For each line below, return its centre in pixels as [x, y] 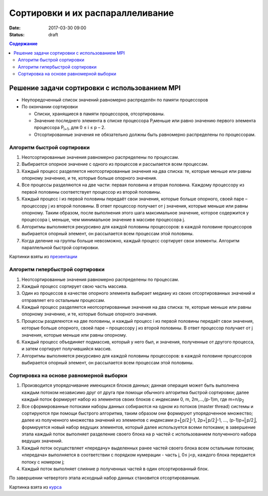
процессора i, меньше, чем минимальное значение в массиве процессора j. [103, 220]
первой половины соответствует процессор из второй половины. [91, 192]
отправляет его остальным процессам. [63, 300]
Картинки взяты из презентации [43, 257]
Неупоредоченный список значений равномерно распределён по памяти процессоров [115, 100]
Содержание [23, 44]
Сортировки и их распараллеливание [92, 13]
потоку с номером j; [43, 462]
